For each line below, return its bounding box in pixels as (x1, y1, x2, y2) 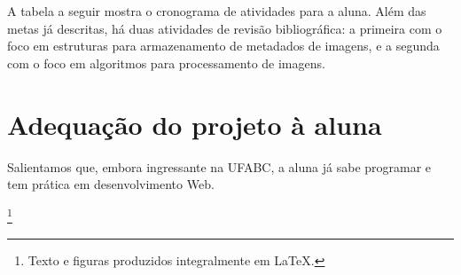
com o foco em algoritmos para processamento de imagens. (7, 53, 325, 72)
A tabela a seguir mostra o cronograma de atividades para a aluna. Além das (7, 2, 426, 20)
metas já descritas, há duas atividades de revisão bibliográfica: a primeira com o (7, 19, 442, 37)
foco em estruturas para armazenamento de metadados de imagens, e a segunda (7, 36, 440, 55)
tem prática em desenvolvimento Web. (7, 175, 215, 193)
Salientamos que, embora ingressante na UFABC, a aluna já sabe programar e (7, 157, 432, 176)
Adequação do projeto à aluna (7, 106, 382, 142)
